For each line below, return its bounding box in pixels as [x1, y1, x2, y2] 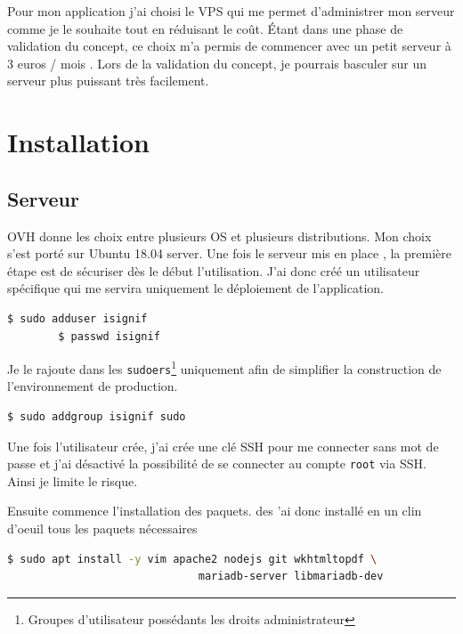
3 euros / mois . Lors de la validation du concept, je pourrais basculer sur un [7, 53, 427, 72]
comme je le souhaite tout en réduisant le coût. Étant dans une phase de [7, 19, 403, 37]
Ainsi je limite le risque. [7, 471, 138, 490]
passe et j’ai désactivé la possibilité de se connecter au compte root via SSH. [7, 454, 426, 473]
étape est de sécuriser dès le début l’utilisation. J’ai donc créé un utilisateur [7, 261, 420, 280]
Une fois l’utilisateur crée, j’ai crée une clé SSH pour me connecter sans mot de [7, 436, 439, 455]
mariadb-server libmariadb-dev [198, 570, 384, 583]
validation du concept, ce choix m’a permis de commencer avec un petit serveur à [7, 37, 451, 55]
